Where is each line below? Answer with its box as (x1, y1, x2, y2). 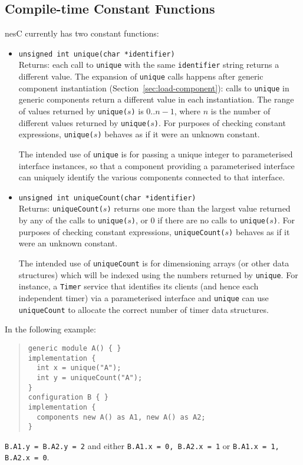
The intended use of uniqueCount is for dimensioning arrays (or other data (18, 257, 289, 269)
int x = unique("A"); (37, 364, 121, 372)
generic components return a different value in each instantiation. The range (18, 93, 294, 105)
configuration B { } (28, 393, 108, 402)
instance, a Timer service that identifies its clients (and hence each (18, 280, 259, 292)
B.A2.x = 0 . (5, 451, 50, 463)
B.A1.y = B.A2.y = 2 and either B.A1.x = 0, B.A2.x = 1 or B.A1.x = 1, (5, 439, 279, 451)
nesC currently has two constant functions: (5, 27, 159, 39)
